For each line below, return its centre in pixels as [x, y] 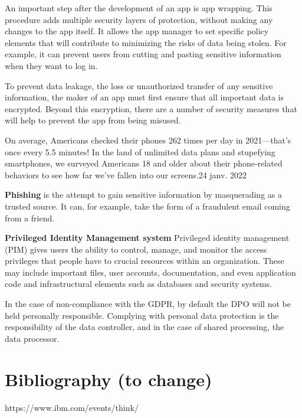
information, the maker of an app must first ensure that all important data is [145, 97]
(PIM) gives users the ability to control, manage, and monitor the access [136, 249]
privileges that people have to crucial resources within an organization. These [145, 261]
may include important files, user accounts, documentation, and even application [150, 272]
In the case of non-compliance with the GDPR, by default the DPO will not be [148, 304]
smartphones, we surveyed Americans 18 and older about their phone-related [144, 163]
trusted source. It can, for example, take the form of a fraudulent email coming [147, 206]
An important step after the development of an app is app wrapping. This [139, 8]
